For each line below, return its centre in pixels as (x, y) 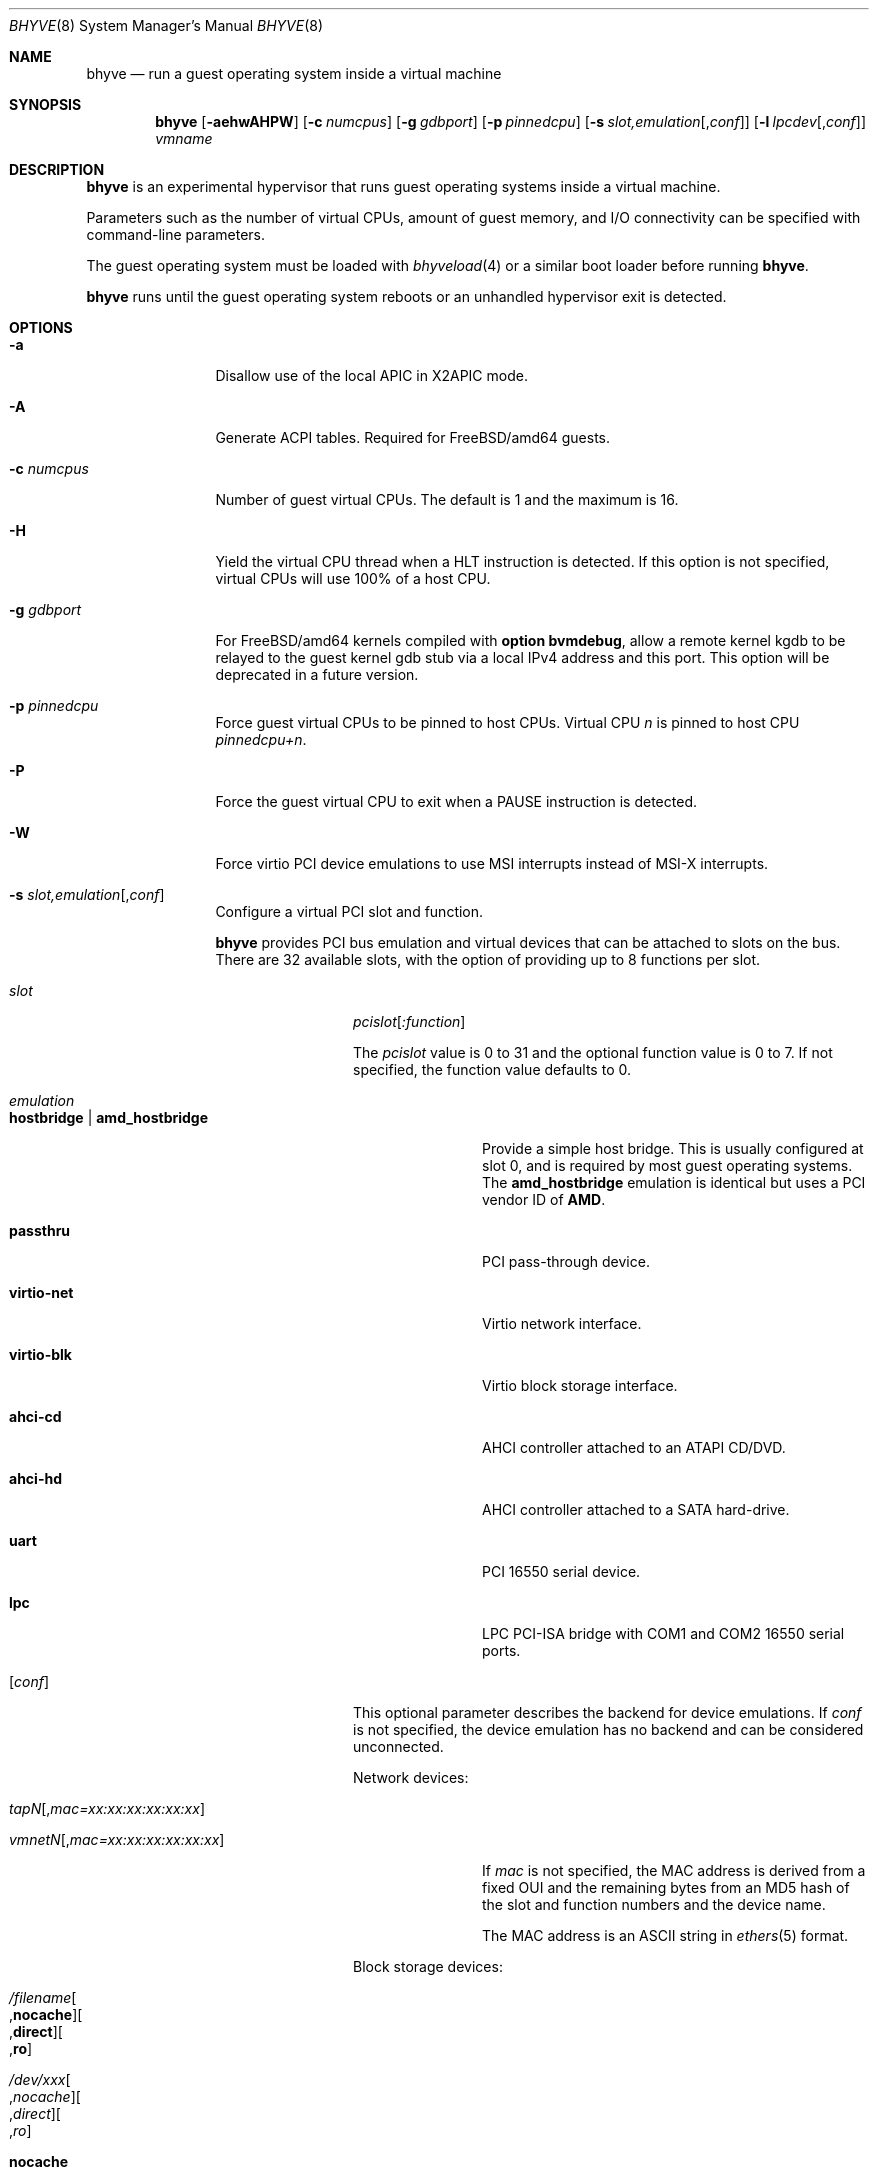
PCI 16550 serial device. (561, 1571)
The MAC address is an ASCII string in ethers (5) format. (665, 1935)
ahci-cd (35, 1416)
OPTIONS (41, 327)
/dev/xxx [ (40, 2079)
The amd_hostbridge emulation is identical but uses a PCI (674, 1182)
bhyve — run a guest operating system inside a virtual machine (294, 73)
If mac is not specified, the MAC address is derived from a (674, 1870)
